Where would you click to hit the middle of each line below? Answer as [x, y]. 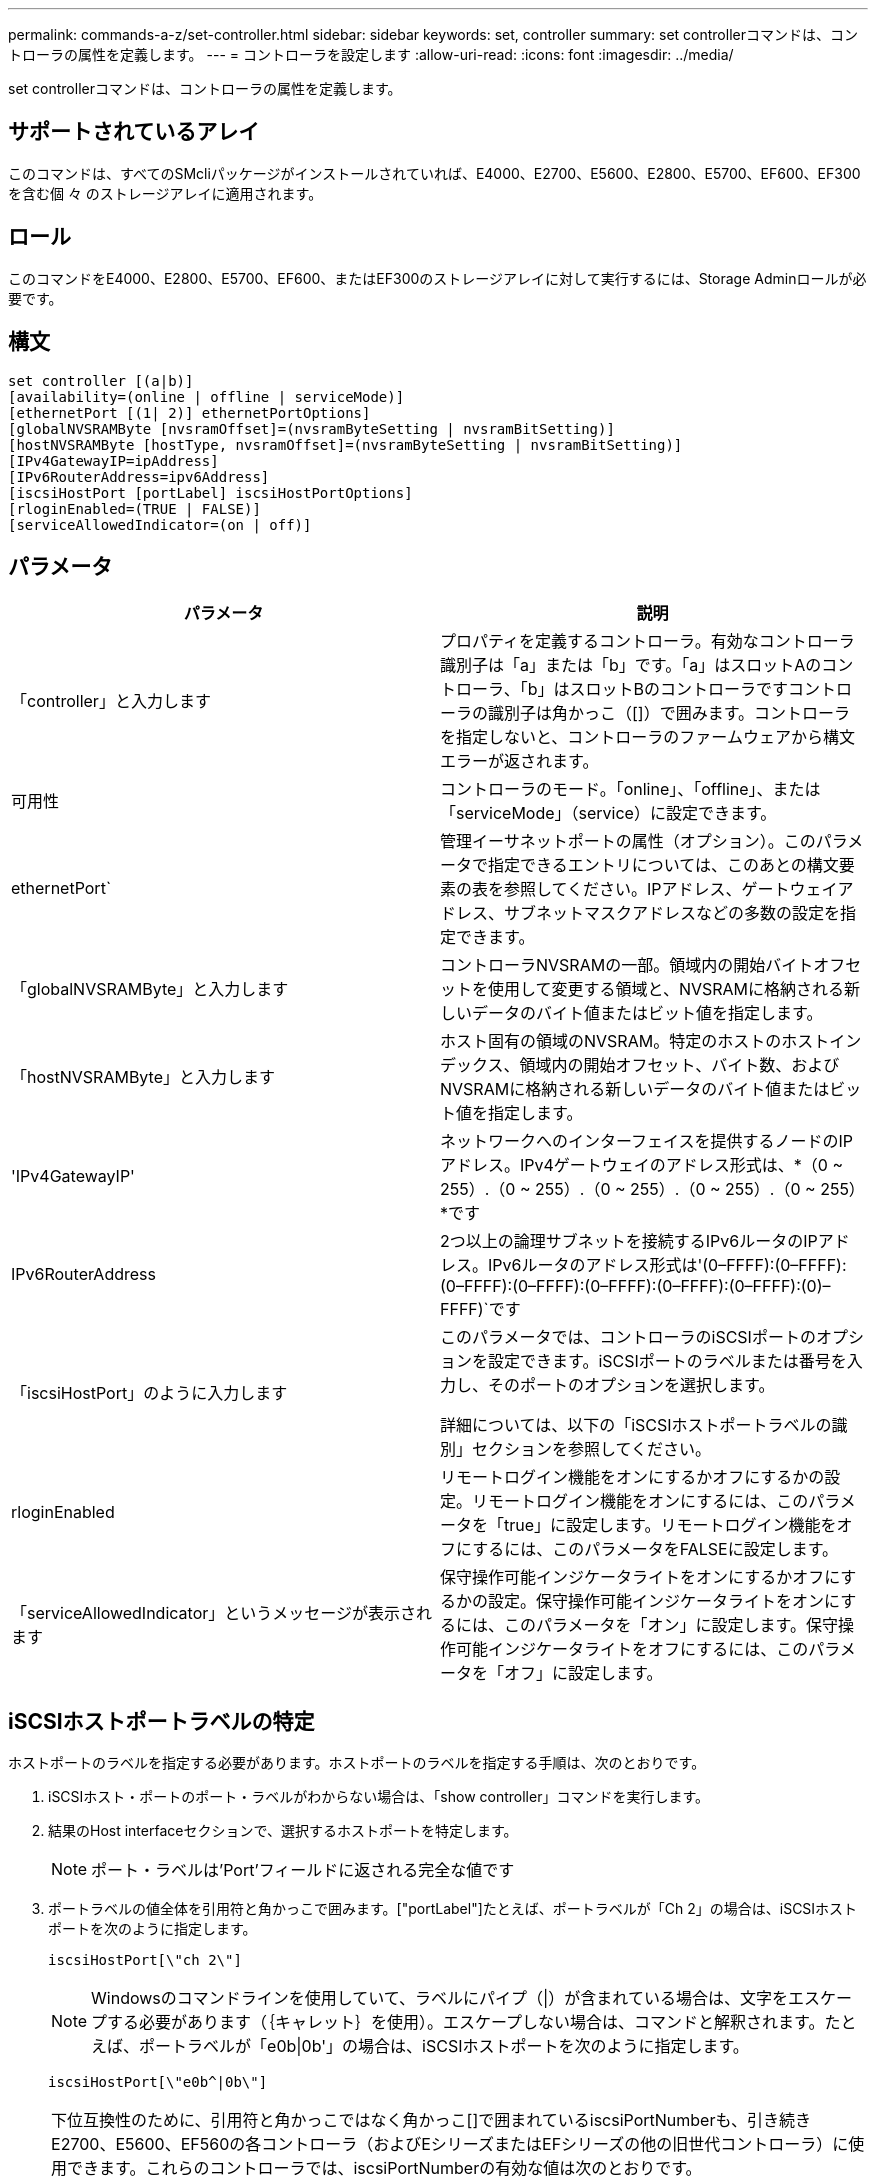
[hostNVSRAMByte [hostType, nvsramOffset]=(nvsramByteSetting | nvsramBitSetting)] [345, 444]
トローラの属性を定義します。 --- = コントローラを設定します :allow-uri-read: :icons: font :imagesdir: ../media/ [371, 54]
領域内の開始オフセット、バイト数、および [679, 1065]
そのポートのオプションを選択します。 [631, 1385]
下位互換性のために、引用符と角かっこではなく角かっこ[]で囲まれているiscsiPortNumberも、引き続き [431, 2120]
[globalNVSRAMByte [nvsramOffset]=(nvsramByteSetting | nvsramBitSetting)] [311, 428]
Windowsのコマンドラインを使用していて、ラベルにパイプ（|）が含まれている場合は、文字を [439, 1998]
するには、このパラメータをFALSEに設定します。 [655, 1549]
